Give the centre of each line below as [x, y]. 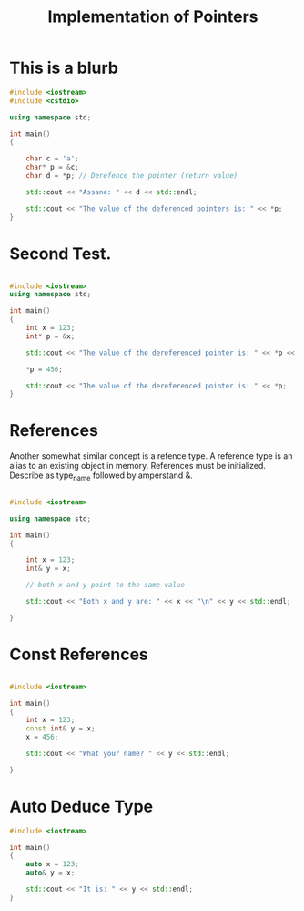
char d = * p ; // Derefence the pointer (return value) [132, 176]
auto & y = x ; [51, 873]
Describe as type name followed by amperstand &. [101, 476]
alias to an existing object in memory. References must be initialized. [138, 466]
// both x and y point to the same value [105, 585]
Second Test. [61, 254]
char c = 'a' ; [52, 159]
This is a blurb [64, 68]
